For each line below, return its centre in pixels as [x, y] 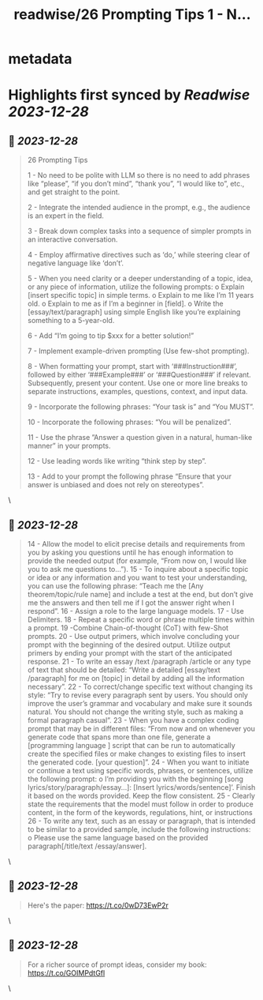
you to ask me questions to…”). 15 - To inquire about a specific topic [138, 569]
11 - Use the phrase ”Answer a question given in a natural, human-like [140, 438]
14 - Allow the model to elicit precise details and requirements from [136, 544]
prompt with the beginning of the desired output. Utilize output [129, 645]
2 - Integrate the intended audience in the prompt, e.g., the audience [139, 208]
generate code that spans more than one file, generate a [119, 737]
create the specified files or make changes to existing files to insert [136, 754]
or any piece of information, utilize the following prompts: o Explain [136, 287]
